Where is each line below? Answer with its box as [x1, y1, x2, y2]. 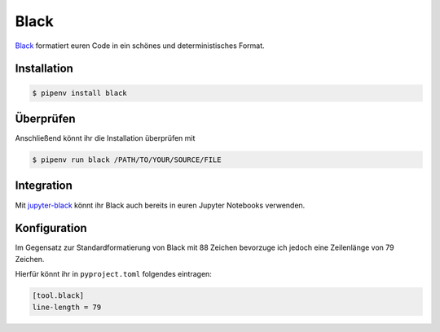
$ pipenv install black [32, 88, 128, 98]
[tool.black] [32, 291, 85, 300]
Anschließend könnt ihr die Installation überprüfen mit [15, 133, 196, 143]
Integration [15, 179, 73, 193]
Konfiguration [15, 221, 87, 235]
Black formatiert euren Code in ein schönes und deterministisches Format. [15, 41, 265, 50]
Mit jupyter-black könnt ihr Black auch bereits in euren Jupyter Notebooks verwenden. [15, 200, 306, 210]
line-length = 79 [32, 302, 102, 312]
